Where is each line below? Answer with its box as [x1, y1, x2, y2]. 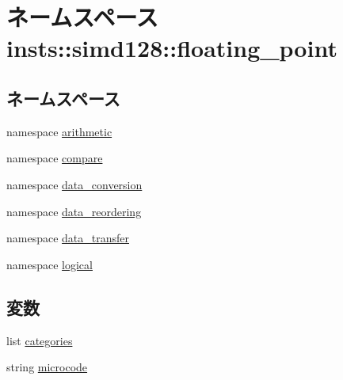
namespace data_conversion [6, 176, 143, 192]
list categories [6, 332, 73, 348]
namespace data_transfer [6, 230, 130, 246]
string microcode [6, 359, 88, 375]
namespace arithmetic [6, 123, 112, 139]
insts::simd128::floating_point [6, 32, 337, 64]
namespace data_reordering [6, 203, 142, 219]
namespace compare [6, 150, 103, 166]
